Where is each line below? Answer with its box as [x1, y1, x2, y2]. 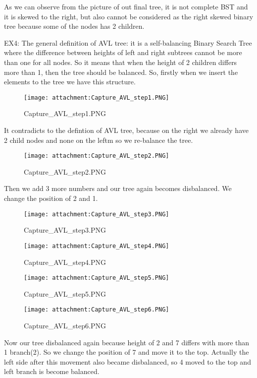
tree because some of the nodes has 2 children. [4, 21, 145, 31]
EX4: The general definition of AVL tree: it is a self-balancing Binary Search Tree [4, 37, 252, 48]
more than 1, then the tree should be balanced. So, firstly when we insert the [4, 66, 238, 77]
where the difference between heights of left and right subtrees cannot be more [4, 47, 242, 58]
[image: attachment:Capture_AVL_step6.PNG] [24, 306, 169, 314]
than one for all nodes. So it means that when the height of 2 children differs [4, 57, 237, 67]
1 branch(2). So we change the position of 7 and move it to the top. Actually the [4, 347, 249, 357]
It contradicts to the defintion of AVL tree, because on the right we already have [4, 125, 249, 135]
